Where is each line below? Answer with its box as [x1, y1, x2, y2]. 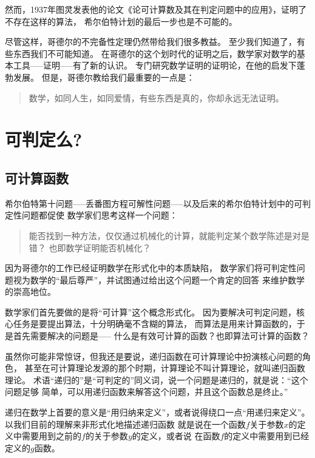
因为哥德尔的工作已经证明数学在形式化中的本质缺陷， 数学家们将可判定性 [5, 261, 297, 274]
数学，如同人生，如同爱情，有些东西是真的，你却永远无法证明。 [29, 91, 284, 104]
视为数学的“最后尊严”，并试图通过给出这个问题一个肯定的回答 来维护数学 [13, 273, 305, 286]
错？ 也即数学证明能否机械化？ [29, 241, 151, 254]
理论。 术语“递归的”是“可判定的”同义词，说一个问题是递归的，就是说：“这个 [5, 373, 308, 386]
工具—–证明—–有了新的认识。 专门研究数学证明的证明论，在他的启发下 [13, 59, 297, 72]
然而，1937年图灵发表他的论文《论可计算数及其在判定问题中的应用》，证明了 [5, 3, 307, 15]
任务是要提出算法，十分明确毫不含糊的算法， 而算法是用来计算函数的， [13, 317, 297, 330]
